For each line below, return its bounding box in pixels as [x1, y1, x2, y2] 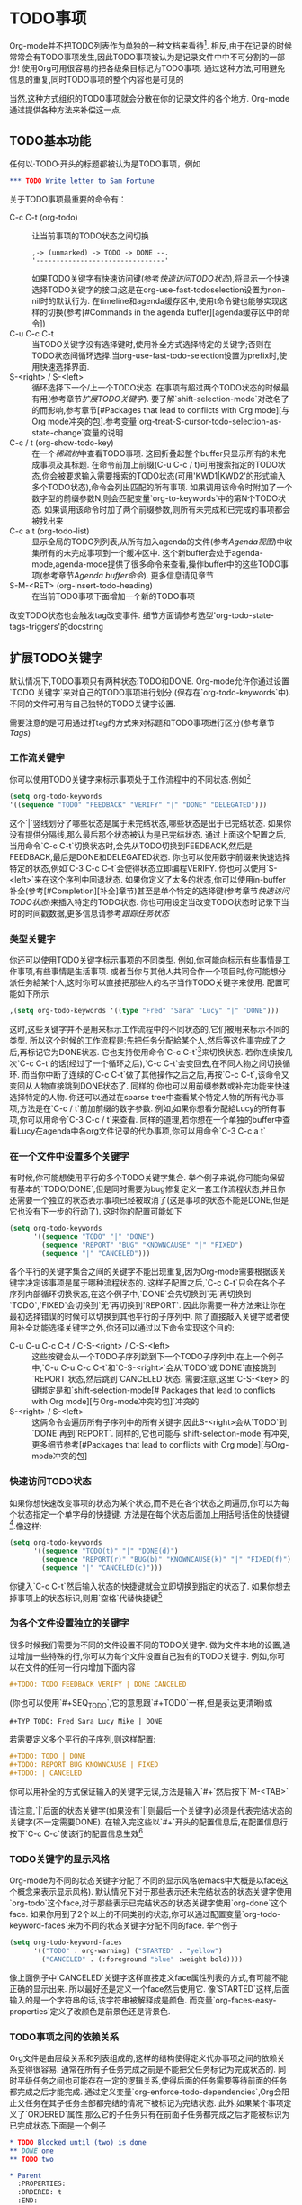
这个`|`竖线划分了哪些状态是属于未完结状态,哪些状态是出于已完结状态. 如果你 [9, 818, 292, 829]
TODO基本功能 [9, 132, 92, 148]
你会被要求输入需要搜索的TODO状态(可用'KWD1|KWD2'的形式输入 [41, 471, 286, 481]
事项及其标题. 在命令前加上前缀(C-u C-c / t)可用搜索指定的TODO [39, 460, 279, 471]
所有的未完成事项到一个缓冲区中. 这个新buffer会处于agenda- [39, 548, 263, 559]
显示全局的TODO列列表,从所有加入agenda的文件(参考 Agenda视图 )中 [31, 536, 285, 547]
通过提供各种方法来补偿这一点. [9, 104, 123, 115]
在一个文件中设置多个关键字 [9, 1150, 129, 1162]
